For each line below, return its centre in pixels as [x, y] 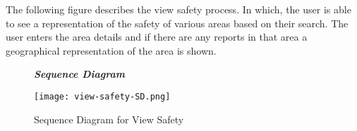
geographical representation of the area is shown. [111, 50]
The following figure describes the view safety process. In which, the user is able [178, 9]
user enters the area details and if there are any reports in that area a [157, 37]
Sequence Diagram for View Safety [109, 119]
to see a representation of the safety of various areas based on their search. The [177, 23]
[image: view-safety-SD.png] [102, 96]
